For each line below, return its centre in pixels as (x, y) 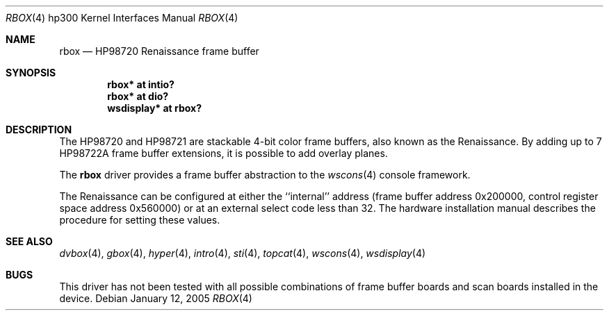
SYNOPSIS (31, 73)
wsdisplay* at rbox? (155, 108)
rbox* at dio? (138, 96)
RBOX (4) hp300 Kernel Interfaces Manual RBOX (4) (122, 18)
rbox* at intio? (141, 84)
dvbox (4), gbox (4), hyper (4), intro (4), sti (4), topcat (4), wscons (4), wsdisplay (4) (243, 253)
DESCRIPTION (39, 130)
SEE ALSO (29, 241)
